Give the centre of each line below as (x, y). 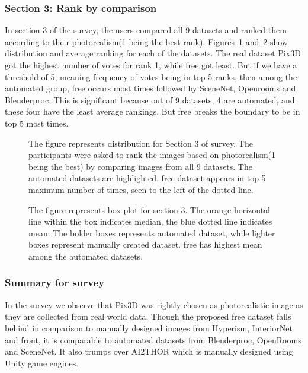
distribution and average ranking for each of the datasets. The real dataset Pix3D (153, 53)
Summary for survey (55, 282)
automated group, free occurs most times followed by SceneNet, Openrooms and (150, 88)
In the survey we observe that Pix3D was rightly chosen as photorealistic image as (154, 304)
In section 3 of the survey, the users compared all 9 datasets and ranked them (146, 30)
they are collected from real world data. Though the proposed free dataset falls (148, 316)
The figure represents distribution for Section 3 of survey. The (141, 143)
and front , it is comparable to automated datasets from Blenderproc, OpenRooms (153, 339)
